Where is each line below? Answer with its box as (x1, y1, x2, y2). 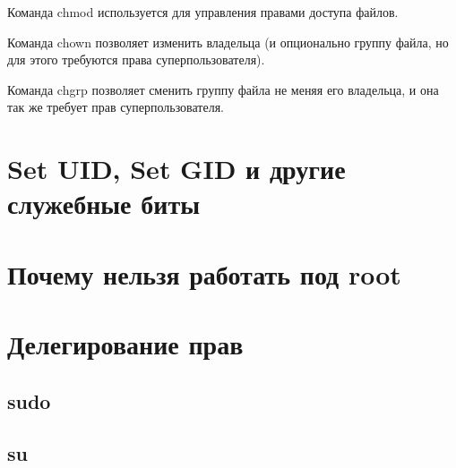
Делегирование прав (7, 326, 244, 362)
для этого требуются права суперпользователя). (7, 50, 265, 69)
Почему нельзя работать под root (7, 255, 401, 292)
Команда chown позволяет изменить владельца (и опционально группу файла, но (7, 32, 449, 51)
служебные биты (7, 185, 201, 222)
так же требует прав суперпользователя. (7, 98, 225, 116)
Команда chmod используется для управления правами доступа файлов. (7, 3, 399, 21)
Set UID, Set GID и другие (7, 150, 346, 187)
